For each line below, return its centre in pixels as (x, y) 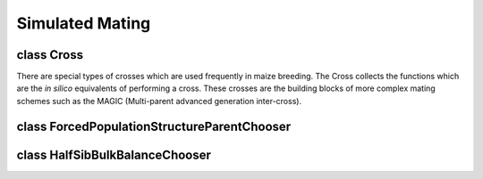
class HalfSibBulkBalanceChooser (114, 155)
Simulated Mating (84, 23)
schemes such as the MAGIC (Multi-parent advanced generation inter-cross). (159, 101)
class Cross (50, 55)
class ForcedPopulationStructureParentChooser (154, 126)
